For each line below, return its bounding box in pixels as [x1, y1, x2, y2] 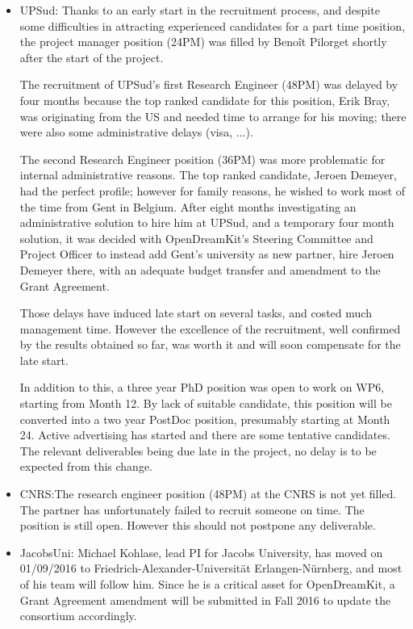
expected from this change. [19, 458, 153, 475]
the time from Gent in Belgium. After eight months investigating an [19, 198, 357, 215]
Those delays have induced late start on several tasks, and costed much [19, 304, 372, 321]
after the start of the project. [19, 48, 164, 65]
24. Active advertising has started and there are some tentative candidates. [19, 426, 390, 443]
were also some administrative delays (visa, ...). [19, 124, 253, 140]
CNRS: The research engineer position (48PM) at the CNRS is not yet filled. [19, 485, 397, 502]
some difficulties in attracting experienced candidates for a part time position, [19, 17, 406, 34]
